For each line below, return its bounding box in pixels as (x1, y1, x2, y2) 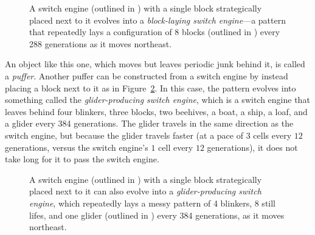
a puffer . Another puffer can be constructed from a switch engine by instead (5, 69, 288, 82)
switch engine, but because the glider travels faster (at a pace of (5, 128, 243, 141)
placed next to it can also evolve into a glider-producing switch (29, 185, 261, 197)
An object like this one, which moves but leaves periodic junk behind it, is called (5, 58, 305, 70)
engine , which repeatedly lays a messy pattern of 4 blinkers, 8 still (29, 196, 276, 209)
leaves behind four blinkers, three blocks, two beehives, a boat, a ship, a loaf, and (5, 105, 308, 117)
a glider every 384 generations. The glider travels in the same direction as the (5, 117, 294, 130)
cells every (253, 128, 292, 141)
